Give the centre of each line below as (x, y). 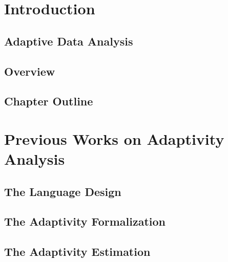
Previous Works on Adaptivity (114, 138)
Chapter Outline (49, 101)
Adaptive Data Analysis (69, 41)
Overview (30, 71)
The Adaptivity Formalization (85, 221)
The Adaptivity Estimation (77, 252)
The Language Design (63, 191)
